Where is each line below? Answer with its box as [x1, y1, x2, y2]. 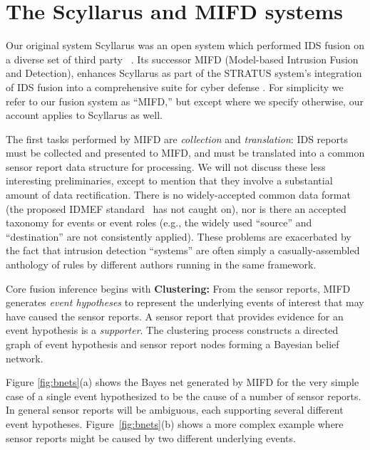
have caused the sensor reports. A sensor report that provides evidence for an [6, 308, 344, 323]
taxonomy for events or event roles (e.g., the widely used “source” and [6, 215, 312, 230]
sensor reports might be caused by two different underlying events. [6, 430, 296, 445]
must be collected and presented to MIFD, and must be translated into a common [6, 145, 365, 160]
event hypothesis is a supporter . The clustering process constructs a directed [6, 323, 339, 337]
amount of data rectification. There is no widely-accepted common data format [6, 187, 351, 202]
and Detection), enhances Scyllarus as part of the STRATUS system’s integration [6, 66, 362, 80]
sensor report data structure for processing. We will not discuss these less [6, 159, 326, 174]
